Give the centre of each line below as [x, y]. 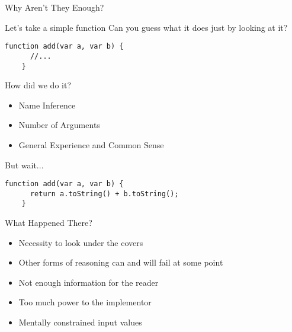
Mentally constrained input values [80, 322]
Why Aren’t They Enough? [54, 7]
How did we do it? [38, 85]
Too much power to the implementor [85, 302]
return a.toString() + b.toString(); [104, 194]
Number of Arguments [59, 125]
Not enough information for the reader [89, 282]
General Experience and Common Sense [91, 144]
